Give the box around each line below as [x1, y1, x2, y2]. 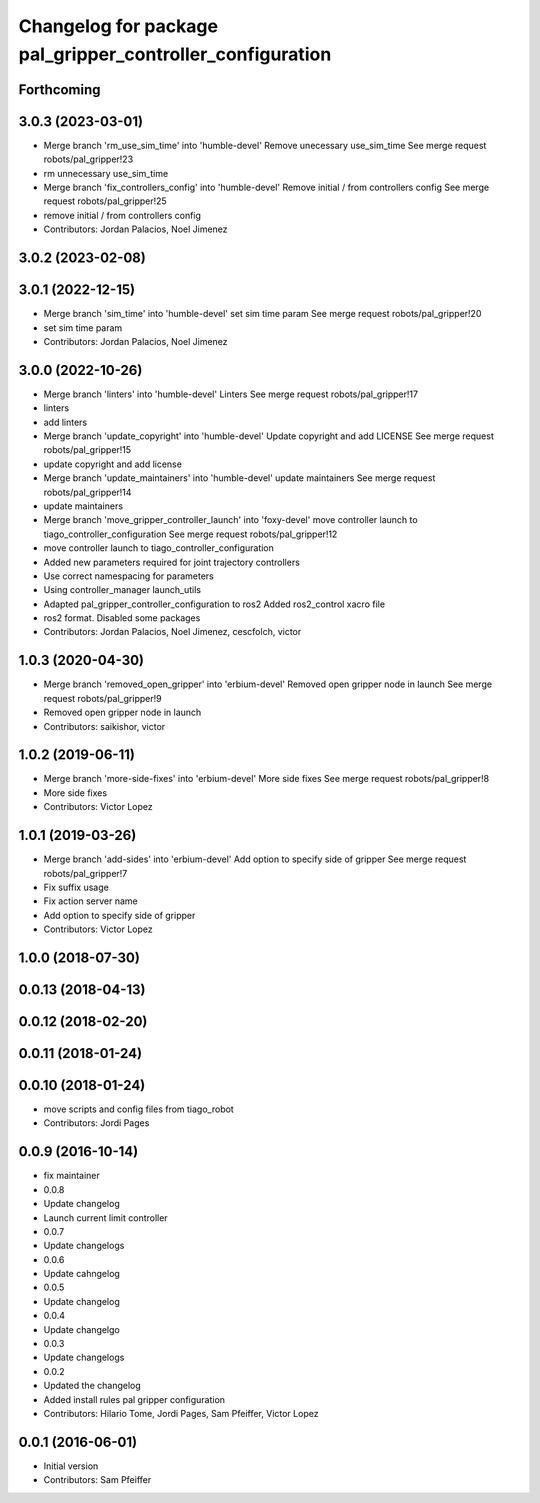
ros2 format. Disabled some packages [43, 612, 201, 624]
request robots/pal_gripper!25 [43, 195, 167, 207]
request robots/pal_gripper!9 [43, 692, 162, 704]
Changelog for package [18, 15, 219, 37]
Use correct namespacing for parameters [43, 570, 214, 582]
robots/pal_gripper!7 [43, 867, 128, 879]
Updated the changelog [43, 1380, 142, 1392]
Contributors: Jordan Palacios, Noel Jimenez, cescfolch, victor [43, 626, 302, 638]
